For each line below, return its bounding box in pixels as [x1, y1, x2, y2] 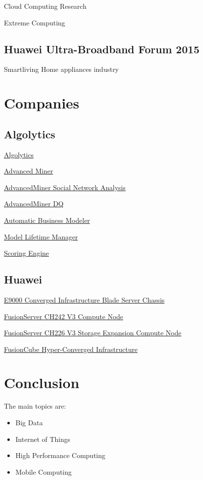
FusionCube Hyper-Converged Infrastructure [4, 344, 138, 354]
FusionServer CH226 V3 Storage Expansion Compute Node [4, 327, 181, 338]
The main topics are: [4, 401, 66, 411]
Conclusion [4, 372, 80, 393]
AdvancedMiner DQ [4, 198, 64, 209]
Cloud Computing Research [4, 1, 87, 11]
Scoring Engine [4, 248, 49, 258]
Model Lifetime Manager [4, 231, 78, 241]
